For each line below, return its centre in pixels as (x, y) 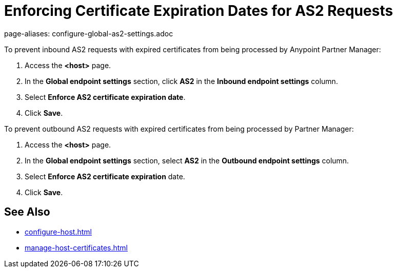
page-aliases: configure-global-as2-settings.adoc (89, 33)
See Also (27, 212)
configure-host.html (58, 232)
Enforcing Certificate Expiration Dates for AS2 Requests (199, 11)
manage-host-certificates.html (76, 247)
